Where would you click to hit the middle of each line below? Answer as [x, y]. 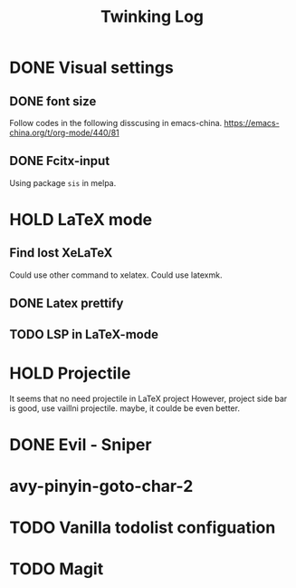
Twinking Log [152, 17]
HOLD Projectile [70, 373]
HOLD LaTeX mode [81, 220]
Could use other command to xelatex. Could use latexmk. [116, 275]
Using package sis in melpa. [63, 182]
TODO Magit [57, 569]
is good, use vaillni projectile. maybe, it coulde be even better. [124, 408]
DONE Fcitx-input [60, 161]
